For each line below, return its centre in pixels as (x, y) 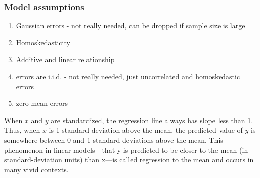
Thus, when (22, 130)
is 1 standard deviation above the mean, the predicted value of (146, 130)
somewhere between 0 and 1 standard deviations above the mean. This (114, 139)
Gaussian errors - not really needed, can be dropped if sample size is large (131, 25)
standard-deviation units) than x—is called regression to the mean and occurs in (129, 160)
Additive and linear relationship (65, 59)
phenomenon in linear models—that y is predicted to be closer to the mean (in (126, 150)
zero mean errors (42, 103)
